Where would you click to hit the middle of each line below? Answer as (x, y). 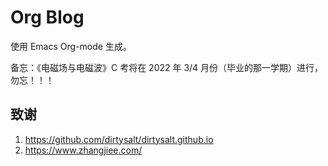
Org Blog (47, 17)
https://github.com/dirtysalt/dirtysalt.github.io (119, 139)
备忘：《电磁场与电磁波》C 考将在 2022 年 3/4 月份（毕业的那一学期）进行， (167, 67)
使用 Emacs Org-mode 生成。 (71, 46)
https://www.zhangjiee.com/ (83, 150)
